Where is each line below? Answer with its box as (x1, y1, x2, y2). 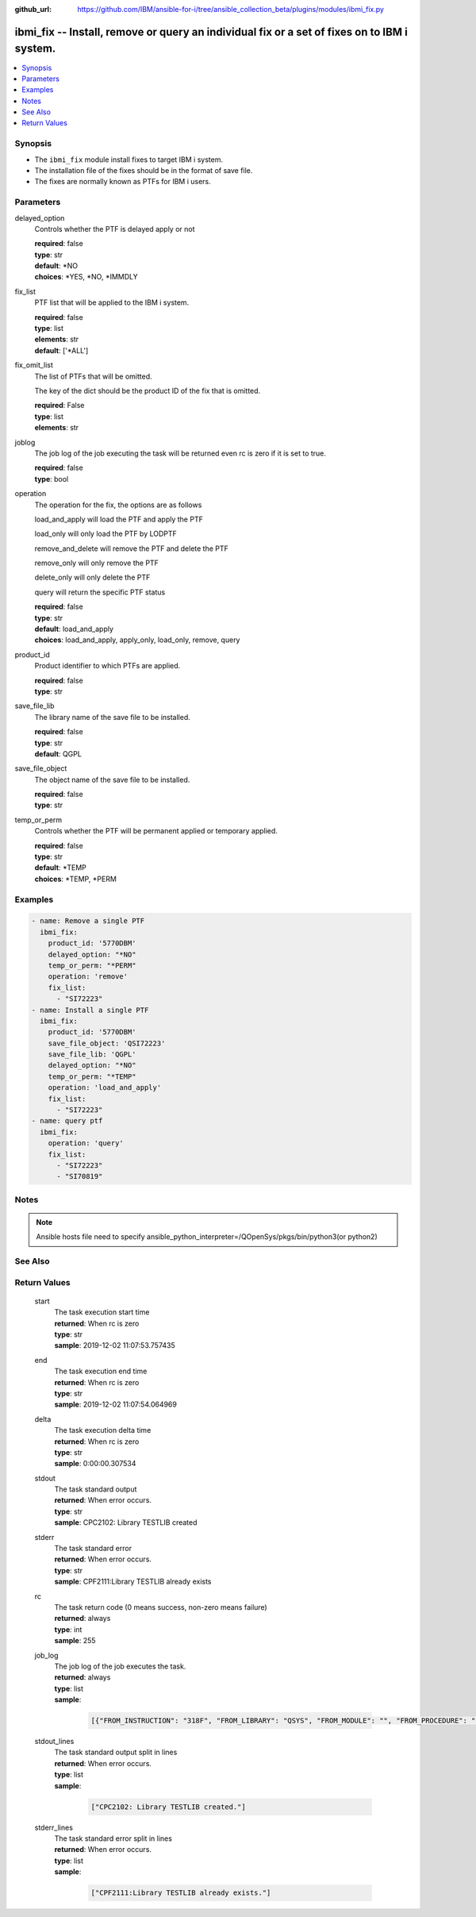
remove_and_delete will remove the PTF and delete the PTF (34, 544, 229, 553)
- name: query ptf (31, 1116, 103, 1126)
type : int (54, 1624, 83, 1634)
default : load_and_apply (34, 624, 114, 634)
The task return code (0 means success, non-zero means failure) (54, 1602, 267, 1611)
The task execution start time (54, 1307, 150, 1317)
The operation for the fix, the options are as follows (34, 500, 202, 510)
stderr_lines (34, 1823, 73, 1832)
